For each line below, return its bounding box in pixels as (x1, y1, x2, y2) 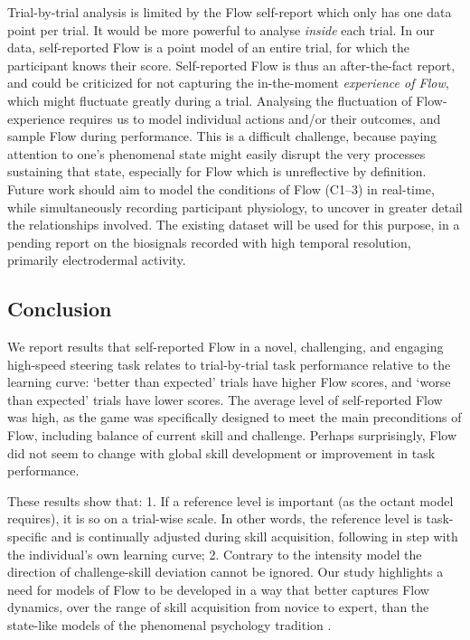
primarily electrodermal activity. (7, 250, 186, 269)
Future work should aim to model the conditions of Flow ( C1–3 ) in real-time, (7, 179, 435, 198)
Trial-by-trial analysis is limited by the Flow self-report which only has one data (7, 3, 452, 21)
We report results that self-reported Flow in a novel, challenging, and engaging (7, 337, 444, 356)
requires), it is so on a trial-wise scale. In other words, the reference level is (7, 509, 422, 528)
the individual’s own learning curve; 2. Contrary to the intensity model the (7, 544, 422, 563)
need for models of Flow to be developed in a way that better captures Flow (7, 579, 429, 598)
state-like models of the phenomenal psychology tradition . (7, 616, 332, 635)
